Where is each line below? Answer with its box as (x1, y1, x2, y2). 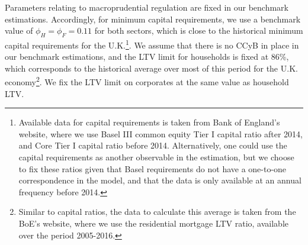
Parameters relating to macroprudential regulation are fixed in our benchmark (5, 1, 288, 13)
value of (5, 24, 33, 37)
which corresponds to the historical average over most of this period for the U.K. (5, 62, 298, 74)
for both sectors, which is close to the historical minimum (94, 24, 303, 37)
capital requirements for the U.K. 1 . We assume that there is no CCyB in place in (5, 37, 299, 51)
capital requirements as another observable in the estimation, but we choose (18, 151, 294, 163)
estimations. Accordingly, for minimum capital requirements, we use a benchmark (5, 12, 301, 25)
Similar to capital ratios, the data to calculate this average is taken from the (18, 205, 296, 218)
